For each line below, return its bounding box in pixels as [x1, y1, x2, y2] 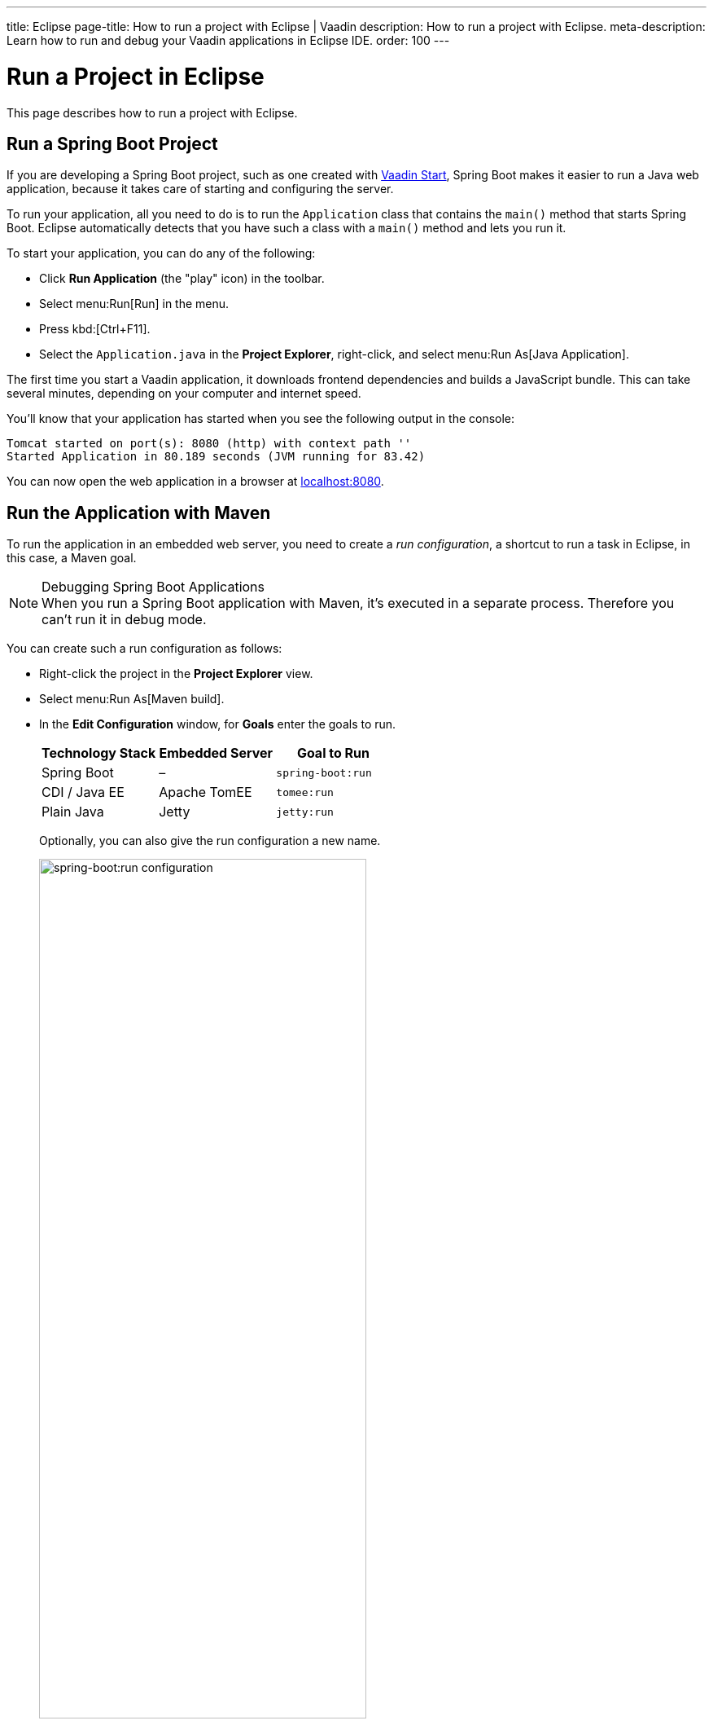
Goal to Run [296, 745, 370, 762]
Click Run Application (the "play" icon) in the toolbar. [39, 271, 325, 286]
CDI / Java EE [42, 784, 125, 801]
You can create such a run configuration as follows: [7, 641, 282, 656]
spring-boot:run [276, 766, 372, 779]
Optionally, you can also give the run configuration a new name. [39, 834, 381, 848]
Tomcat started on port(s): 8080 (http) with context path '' [7, 437, 412, 451]
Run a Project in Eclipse [7, 62, 265, 90]
